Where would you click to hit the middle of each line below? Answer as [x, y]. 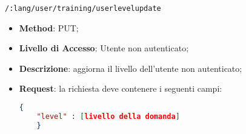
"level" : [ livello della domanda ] [108, 116]
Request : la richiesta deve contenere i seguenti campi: [121, 88]
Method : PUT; [49, 27]
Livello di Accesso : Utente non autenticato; [104, 48]
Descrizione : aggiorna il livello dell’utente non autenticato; [131, 68]
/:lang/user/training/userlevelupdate [83, 8]
